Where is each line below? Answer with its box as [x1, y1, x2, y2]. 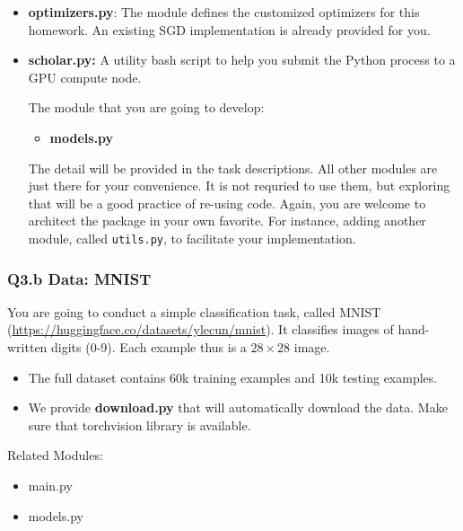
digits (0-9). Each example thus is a [51, 338, 247, 356]
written [7, 338, 48, 356]
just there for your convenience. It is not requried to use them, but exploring [28, 176, 450, 195]
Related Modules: [7, 446, 103, 465]
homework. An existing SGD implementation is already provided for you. [28, 20, 431, 39]
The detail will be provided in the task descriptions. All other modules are [28, 158, 438, 177]
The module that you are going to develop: [28, 98, 265, 117]
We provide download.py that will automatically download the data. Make [28, 398, 448, 417]
